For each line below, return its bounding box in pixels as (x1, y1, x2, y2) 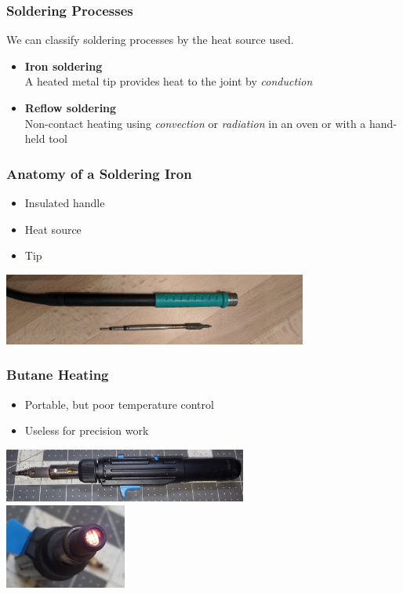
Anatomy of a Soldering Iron (6, 163, 192, 183)
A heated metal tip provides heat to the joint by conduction (24, 73, 313, 89)
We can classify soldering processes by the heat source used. (6, 31, 294, 48)
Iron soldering (24, 57, 103, 74)
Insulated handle (24, 195, 105, 210)
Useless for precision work (24, 422, 149, 439)
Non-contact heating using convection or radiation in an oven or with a (24, 115, 366, 131)
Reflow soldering (24, 100, 117, 115)
